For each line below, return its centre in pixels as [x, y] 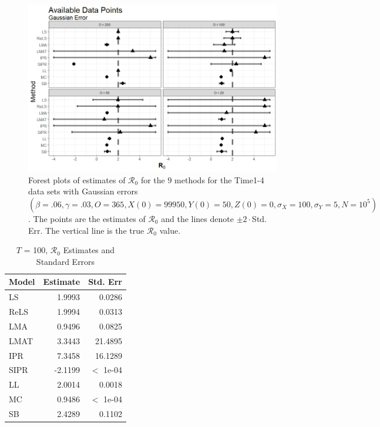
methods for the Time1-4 [219, 179]
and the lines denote [197, 218]
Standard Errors [65, 261]
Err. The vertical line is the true [86, 230]
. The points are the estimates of [87, 218]
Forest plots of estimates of [77, 179]
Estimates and [89, 250]
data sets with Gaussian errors [83, 191]
